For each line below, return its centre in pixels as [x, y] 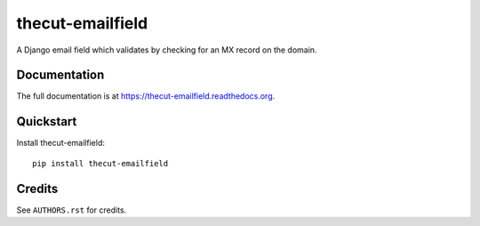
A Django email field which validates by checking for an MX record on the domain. [167, 50]
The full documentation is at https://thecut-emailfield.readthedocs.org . [146, 96]
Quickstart [47, 121]
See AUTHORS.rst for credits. [72, 210]
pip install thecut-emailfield [100, 163]
